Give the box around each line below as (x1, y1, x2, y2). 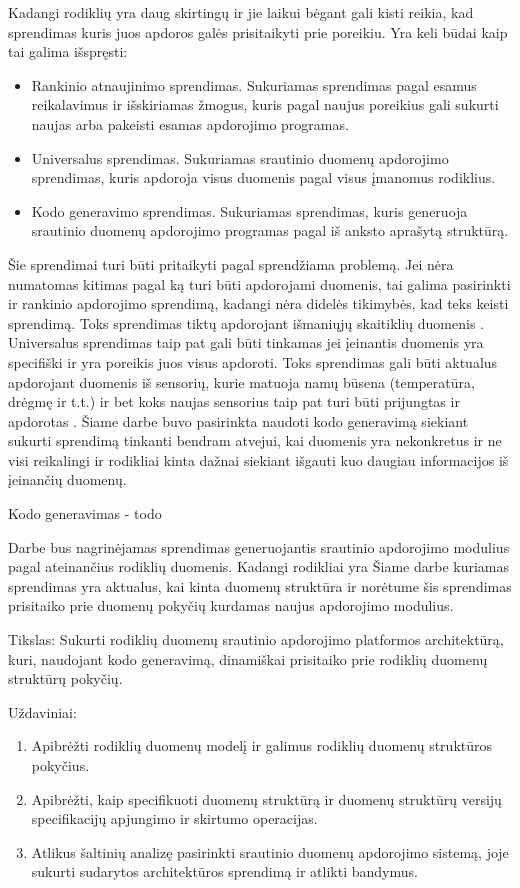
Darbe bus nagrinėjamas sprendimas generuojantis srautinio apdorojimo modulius (8, 536, 510, 557)
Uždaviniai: (8, 701, 77, 722)
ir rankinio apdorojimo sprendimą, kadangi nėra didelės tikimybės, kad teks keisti (8, 293, 509, 314)
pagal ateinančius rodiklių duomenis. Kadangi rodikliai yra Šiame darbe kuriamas (8, 556, 510, 577)
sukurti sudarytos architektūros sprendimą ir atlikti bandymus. (31, 861, 418, 882)
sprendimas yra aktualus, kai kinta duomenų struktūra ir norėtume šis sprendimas (8, 575, 512, 596)
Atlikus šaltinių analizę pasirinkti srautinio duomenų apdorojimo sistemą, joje (31, 841, 509, 862)
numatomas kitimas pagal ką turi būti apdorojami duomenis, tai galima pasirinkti (8, 273, 511, 294)
